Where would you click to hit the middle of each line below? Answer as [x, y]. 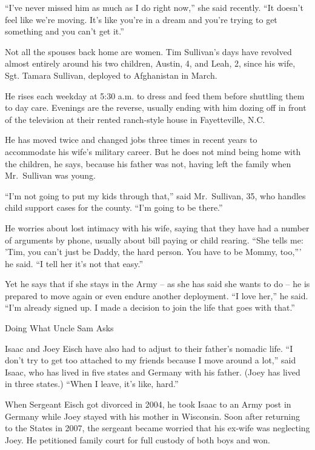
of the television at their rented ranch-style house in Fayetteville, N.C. [135, 119]
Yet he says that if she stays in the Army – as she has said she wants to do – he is [157, 284]
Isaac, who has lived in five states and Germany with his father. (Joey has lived [153, 372]
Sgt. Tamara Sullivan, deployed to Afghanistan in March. [111, 75]
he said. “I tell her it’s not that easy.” [74, 263]
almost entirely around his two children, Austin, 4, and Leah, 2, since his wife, [150, 63]
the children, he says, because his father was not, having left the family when [148, 163]
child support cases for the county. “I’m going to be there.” [114, 207]
